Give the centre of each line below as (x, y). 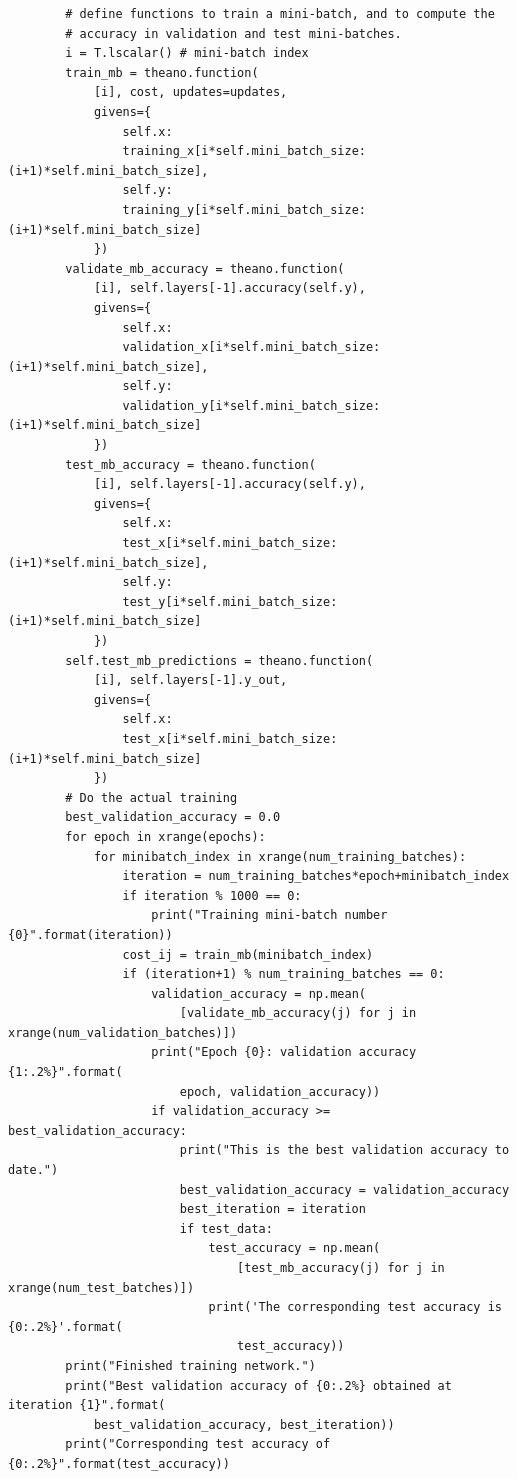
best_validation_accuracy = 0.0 (173, 817)
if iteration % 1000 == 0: (212, 895)
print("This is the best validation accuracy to (344, 1150)
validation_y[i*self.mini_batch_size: (251, 405)
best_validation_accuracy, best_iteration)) (244, 1424)
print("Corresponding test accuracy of (198, 1444)
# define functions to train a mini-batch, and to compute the (280, 14)
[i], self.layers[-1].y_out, (190, 680)
